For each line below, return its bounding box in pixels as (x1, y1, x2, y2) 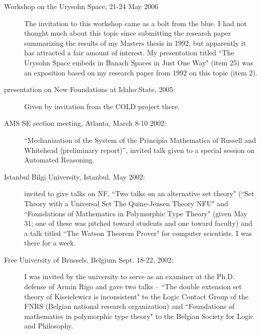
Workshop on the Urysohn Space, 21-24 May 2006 (4, 1, 158, 11)
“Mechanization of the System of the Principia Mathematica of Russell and (24, 134, 256, 145)
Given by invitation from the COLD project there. (24, 101, 180, 111)
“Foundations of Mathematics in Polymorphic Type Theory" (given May (24, 208, 248, 218)
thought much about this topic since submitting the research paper (24, 28, 231, 38)
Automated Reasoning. (24, 154, 95, 165)
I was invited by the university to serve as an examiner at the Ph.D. (24, 271, 235, 282)
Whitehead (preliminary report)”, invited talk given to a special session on (24, 144, 255, 155)
